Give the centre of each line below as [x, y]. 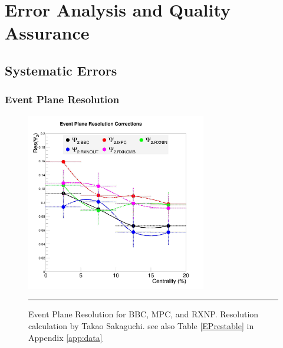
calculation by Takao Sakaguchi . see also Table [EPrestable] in [141, 326]
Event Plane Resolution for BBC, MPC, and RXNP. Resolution [144, 314]
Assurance [47, 33]
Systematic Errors [61, 70]
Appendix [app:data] [65, 337]
